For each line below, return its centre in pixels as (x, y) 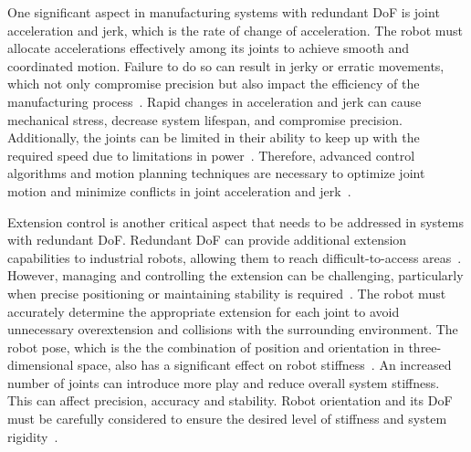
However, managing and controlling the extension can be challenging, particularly (235, 275)
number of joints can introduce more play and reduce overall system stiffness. (224, 382)
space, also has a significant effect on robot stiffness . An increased (265, 365)
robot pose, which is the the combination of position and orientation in (206, 347)
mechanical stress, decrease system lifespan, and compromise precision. (205, 119)
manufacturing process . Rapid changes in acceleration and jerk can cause (215, 101)
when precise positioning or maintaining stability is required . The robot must (227, 293)
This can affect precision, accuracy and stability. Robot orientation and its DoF (230, 400)
